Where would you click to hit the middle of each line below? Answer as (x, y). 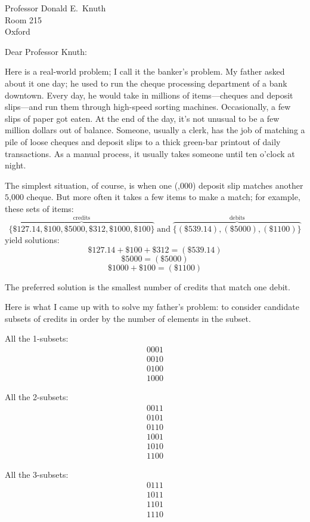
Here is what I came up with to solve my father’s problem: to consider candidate (152, 307)
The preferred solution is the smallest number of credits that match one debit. (148, 286)
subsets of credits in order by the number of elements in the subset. (128, 318)
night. (15, 165)
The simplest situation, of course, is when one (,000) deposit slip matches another (154, 185)
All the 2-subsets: (37, 397)
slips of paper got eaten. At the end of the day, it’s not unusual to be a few (142, 118)
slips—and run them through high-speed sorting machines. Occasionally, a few (148, 107)
